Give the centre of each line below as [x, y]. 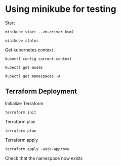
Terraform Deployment [41, 91]
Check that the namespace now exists [44, 158]
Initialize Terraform [24, 103]
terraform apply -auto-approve [37, 149]
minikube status [22, 41]
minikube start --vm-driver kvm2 [40, 32]
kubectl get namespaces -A [33, 76]
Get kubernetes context [29, 50]
